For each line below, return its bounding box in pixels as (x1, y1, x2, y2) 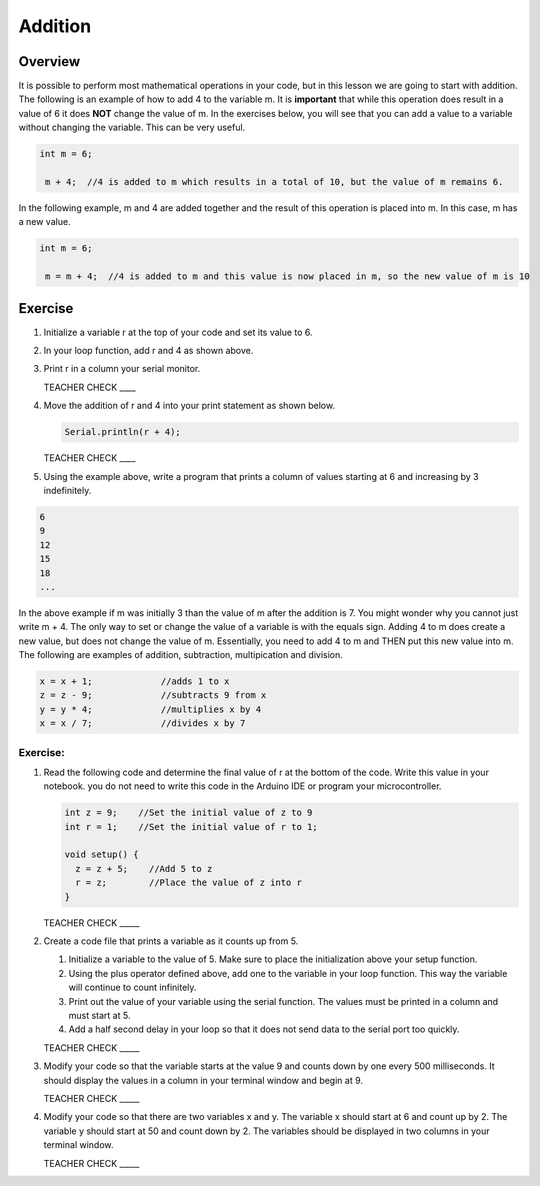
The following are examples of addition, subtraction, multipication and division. (18, 649, 344, 661)
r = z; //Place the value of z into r (75, 877, 302, 889)
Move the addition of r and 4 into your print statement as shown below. (43, 400, 335, 412)
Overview (18, 53, 81, 70)
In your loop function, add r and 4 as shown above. (43, 345, 254, 357)
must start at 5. (68, 1009, 131, 1021)
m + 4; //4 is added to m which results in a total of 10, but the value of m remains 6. (45, 176, 504, 187)
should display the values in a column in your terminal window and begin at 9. (43, 1074, 364, 1086)
